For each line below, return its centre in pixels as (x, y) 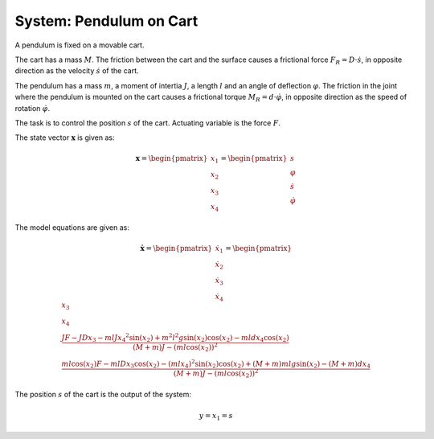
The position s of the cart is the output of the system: (103, 395)
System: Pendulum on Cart (106, 21)
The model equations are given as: (72, 228)
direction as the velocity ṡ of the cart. (77, 71)
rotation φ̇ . (33, 108)
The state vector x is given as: (65, 137)
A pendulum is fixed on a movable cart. (80, 45)
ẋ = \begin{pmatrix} (176, 248)
